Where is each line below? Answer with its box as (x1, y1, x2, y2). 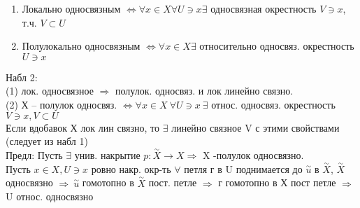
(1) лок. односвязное (6, 83, 94, 98)
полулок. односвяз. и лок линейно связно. (115, 83, 294, 98)
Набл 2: (6, 69, 38, 84)
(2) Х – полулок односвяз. (6, 97, 117, 111)
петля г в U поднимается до (184, 161, 303, 176)
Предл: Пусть (6, 147, 63, 162)
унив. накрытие (74, 147, 141, 162)
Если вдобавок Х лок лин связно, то (6, 120, 160, 134)
